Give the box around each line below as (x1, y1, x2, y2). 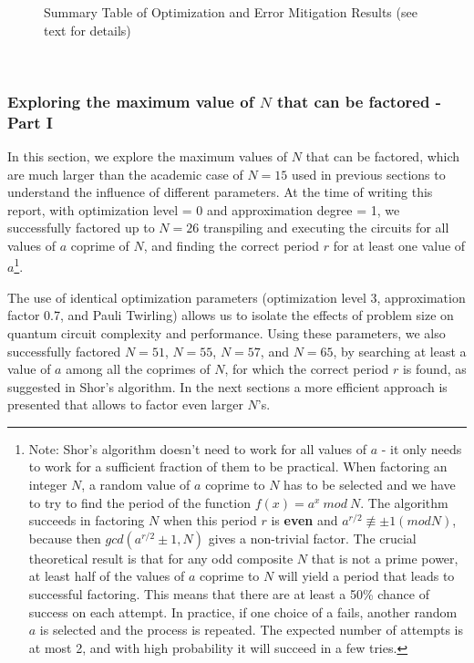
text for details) (44, 20, 131, 39)
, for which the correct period (224, 359, 389, 378)
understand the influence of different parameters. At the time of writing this (7, 182, 433, 202)
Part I (7, 110, 53, 133)
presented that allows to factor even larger (7, 395, 243, 414)
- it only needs (381, 439, 462, 458)
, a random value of (81, 475, 191, 494)
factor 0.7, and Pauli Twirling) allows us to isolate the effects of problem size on (7, 306, 454, 325)
